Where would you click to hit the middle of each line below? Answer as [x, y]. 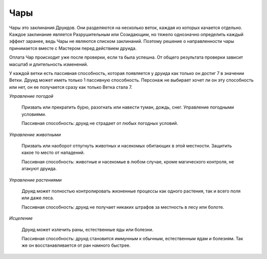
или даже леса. [38, 198]
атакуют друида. [39, 169]
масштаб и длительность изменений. [49, 64]
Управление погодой [31, 96]
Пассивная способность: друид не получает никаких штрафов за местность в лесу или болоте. [123, 207]
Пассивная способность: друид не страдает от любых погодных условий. [100, 123]
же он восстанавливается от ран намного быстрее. [76, 245]
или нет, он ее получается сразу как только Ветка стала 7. [71, 87]
